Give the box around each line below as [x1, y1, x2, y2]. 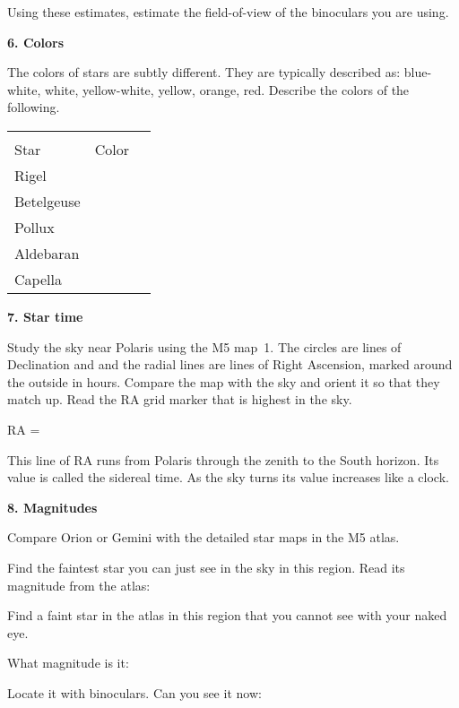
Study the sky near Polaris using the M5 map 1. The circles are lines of [7, 337, 402, 356]
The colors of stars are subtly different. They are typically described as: [7, 63, 401, 82]
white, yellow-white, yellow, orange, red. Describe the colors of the [44, 80, 410, 99]
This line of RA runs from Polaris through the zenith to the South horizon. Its [7, 450, 439, 469]
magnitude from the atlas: [7, 575, 151, 594]
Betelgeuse [14, 190, 81, 212]
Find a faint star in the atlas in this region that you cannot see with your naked [7, 606, 447, 625]
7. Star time [7, 307, 83, 325]
